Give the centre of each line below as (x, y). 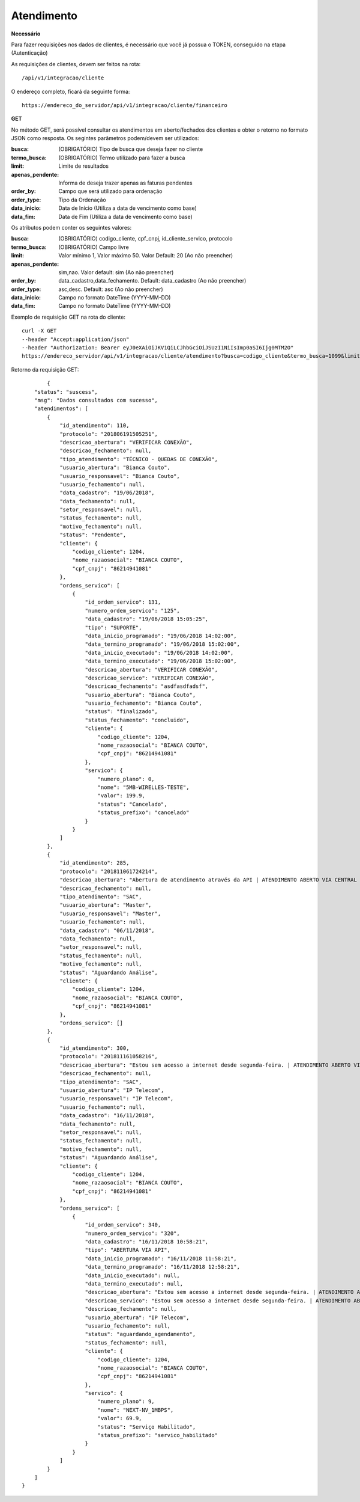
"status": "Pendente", (93, 535)
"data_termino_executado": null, (134, 1284)
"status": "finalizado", (121, 712)
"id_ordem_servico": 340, (123, 1225)
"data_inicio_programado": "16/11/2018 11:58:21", (161, 1258)
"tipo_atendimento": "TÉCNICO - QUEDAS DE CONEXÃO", (139, 459)
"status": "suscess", (66, 392)
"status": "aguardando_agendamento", (140, 1334)
